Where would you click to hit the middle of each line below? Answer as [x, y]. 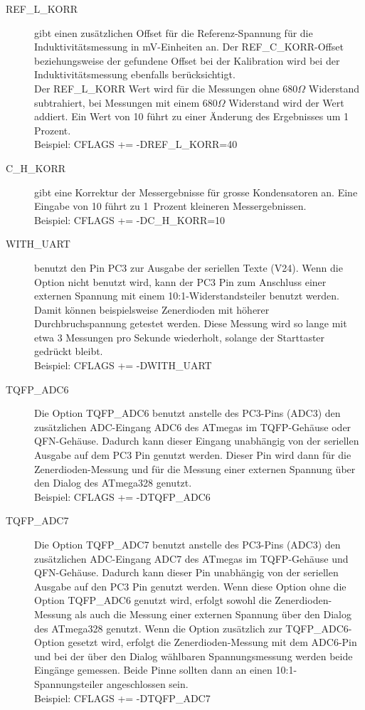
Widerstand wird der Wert [286, 102]
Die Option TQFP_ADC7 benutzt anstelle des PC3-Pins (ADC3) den [187, 544]
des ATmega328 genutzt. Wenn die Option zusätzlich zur [158, 628]
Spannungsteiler [69, 683]
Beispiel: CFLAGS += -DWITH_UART [123, 365]
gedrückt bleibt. [69, 351]
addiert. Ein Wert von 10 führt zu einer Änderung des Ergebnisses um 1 [191, 116]
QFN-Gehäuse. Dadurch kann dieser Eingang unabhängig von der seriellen [197, 441]
